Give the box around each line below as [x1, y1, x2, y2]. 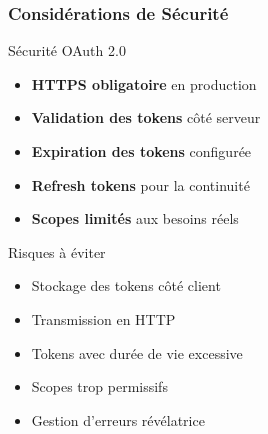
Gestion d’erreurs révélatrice [31, 409, 205, 430]
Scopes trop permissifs [31, 376, 168, 397]
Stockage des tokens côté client [31, 275, 221, 296]
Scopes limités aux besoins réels [31, 208, 239, 229]
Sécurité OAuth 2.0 [8, 40, 126, 61]
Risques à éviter [8, 241, 106, 262]
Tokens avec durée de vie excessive [31, 342, 243, 363]
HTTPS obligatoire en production [31, 73, 257, 94]
